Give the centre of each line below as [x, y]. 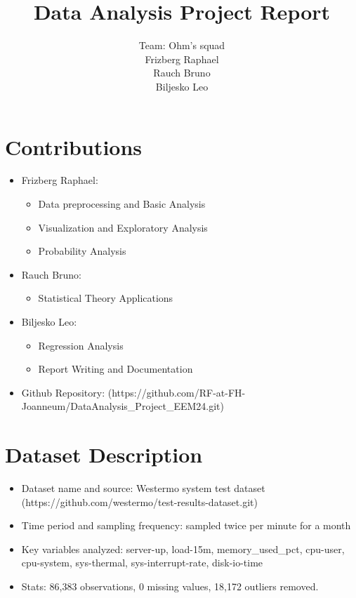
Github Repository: [63, 392]
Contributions [74, 146]
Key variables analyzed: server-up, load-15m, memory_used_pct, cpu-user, [183, 549]
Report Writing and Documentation [116, 369]
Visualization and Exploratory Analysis [123, 227]
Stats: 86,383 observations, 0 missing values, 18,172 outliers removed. [170, 586]
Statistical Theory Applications [106, 298]
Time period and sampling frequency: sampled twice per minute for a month [186, 525]
